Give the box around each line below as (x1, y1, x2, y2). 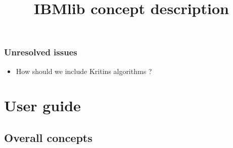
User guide (4, 95, 81, 116)
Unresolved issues (4, 46, 77, 58)
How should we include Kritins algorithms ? (16, 65, 152, 76)
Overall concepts (4, 130, 92, 145)
